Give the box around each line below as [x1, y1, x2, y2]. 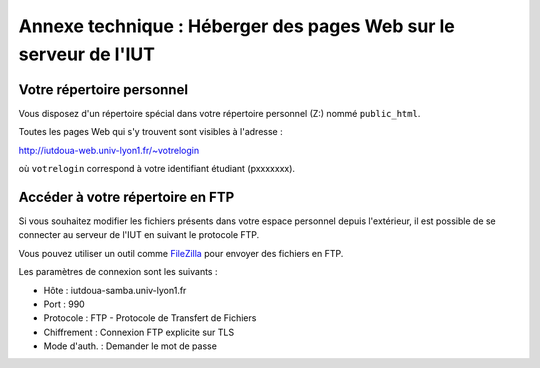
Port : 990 [43, 298, 85, 310]
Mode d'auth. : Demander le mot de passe [43, 340, 217, 352]
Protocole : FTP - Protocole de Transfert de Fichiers [43, 312, 257, 324]
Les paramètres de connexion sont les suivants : [18, 266, 218, 278]
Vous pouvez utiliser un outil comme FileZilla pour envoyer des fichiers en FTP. [18, 247, 344, 259]
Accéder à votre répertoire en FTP [18, 188, 235, 205]
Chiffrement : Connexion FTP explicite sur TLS [43, 326, 235, 338]
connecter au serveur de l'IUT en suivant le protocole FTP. [18, 229, 260, 241]
